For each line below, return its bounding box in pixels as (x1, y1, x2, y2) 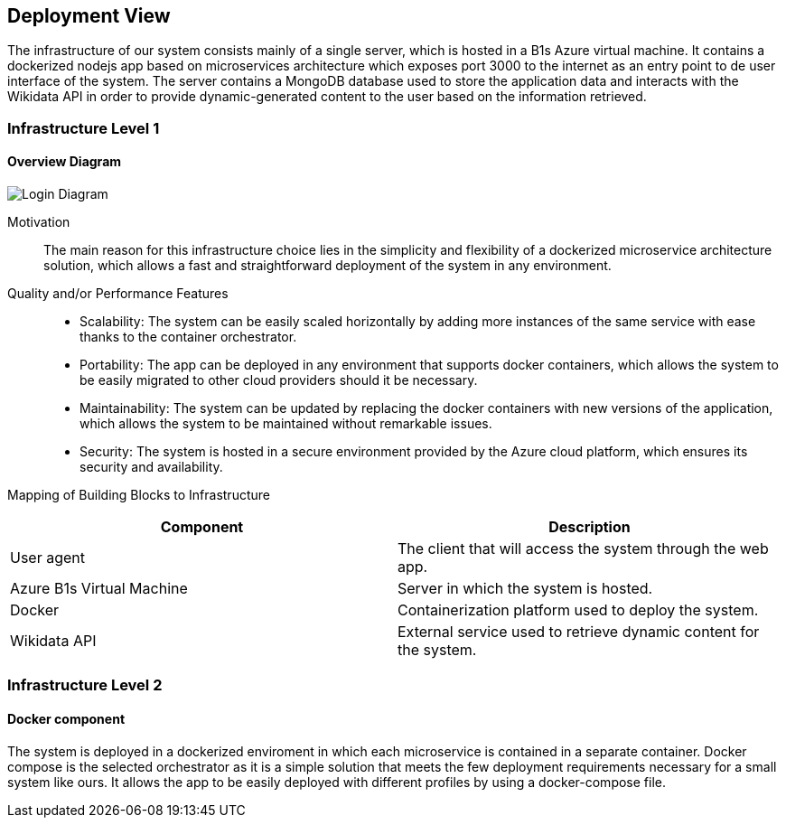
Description (548, 518, 631, 537)
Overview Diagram (7, 154, 122, 170)
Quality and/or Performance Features (7, 286, 229, 302)
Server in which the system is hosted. (398, 579, 653, 598)
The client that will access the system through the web (398, 539, 769, 558)
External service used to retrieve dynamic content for (398, 623, 760, 642)
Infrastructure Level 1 (7, 118, 160, 137)
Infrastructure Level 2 (7, 676, 163, 695)
